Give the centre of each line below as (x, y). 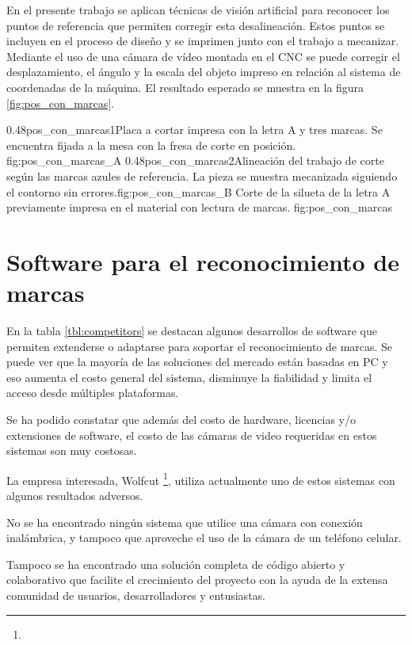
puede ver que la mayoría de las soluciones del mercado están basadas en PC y (197, 362)
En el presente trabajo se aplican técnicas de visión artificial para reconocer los (198, 10)
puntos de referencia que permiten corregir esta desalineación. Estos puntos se (196, 25)
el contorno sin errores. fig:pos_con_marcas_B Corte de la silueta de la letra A (198, 191)
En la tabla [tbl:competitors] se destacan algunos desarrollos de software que (192, 331)
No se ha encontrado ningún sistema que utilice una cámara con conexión (185, 522)
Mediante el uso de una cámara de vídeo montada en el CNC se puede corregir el (203, 56)
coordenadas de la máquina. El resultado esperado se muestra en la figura (185, 87)
